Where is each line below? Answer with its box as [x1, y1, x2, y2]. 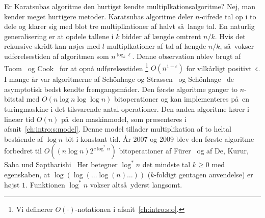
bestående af [4, 133, 43, 144]
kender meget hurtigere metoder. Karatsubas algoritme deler [4, 11, 193, 21]
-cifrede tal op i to [199, 11, 256, 21]
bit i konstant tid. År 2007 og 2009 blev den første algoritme [65, 133, 254, 144]
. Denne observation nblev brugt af [132, 50, 241, 61]
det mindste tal [142, 159, 191, 170]
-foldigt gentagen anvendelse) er [154, 169, 253, 179]
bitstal [4, 94, 24, 104]
